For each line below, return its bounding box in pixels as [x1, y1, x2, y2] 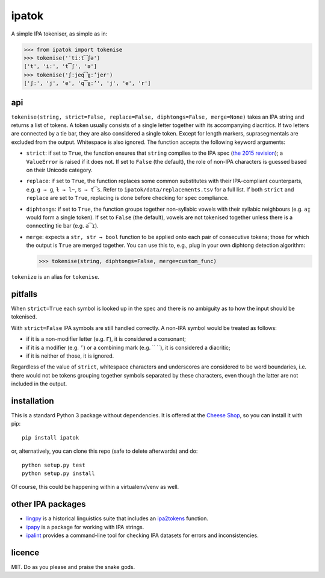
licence [11, 547, 40, 558]
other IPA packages [11, 499, 87, 509]
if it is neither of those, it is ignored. [26, 352, 114, 359]
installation [11, 396, 54, 406]
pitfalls [11, 289, 38, 299]
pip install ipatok [22, 434, 79, 441]
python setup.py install [22, 470, 95, 477]
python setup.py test [22, 461, 85, 468]
